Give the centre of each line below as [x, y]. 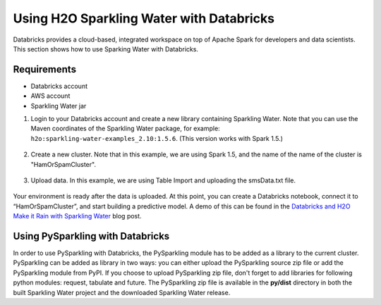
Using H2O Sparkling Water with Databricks [144, 18]
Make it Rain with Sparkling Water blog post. [77, 216]
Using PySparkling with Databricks [91, 236]
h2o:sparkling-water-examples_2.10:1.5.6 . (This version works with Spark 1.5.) [157, 138]
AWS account [50, 96]
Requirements [45, 69]
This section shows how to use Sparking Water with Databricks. [106, 49]
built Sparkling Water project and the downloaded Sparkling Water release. [122, 292]
